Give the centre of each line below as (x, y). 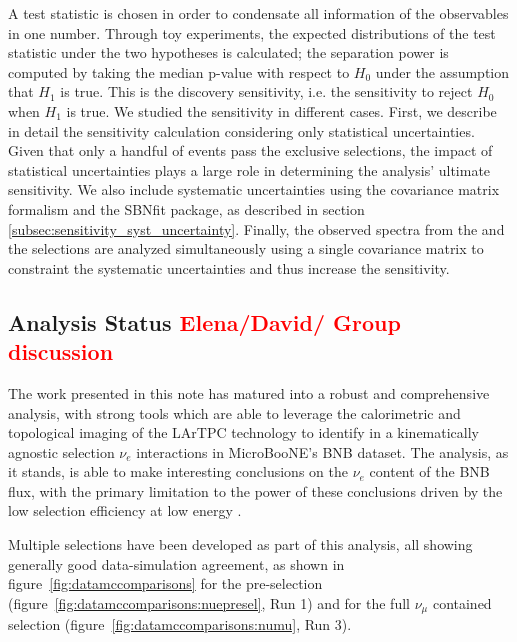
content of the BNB (429, 471)
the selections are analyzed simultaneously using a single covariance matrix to (246, 248)
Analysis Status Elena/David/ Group (204, 321)
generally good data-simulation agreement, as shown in (176, 563)
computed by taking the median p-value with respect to (179, 71)
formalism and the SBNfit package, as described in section (186, 208)
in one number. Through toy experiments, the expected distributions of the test (252, 32)
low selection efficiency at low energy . (125, 510)
